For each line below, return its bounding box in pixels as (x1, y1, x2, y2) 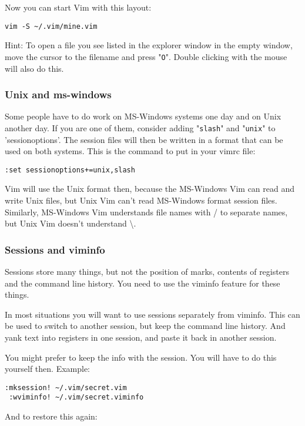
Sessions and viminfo (5, 242, 105, 257)
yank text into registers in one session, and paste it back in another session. (5, 331, 277, 343)
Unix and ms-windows (5, 87, 112, 102)
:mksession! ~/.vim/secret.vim (5, 383, 127, 392)
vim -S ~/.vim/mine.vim (5, 22, 98, 31)
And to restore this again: (5, 410, 98, 422)
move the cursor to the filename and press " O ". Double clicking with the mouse (5, 50, 287, 62)
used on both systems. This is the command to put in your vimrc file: (5, 145, 256, 157)
